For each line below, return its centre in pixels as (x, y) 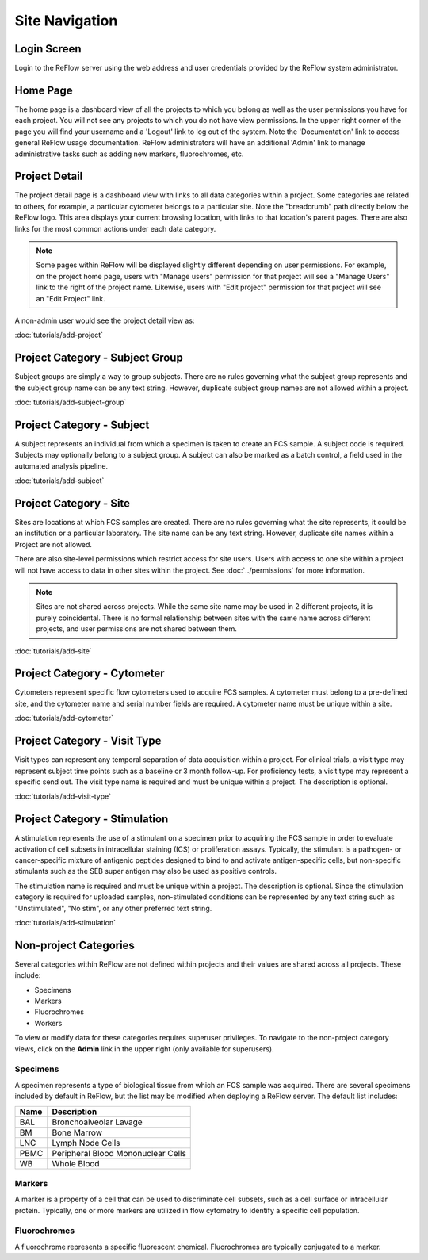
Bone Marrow (77, 1132)
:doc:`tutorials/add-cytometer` (64, 718)
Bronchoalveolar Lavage (97, 1122)
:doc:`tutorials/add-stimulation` (65, 922)
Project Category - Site (73, 503)
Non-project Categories (75, 945)
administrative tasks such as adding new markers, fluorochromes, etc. (129, 154)
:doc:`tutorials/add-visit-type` (63, 796)
